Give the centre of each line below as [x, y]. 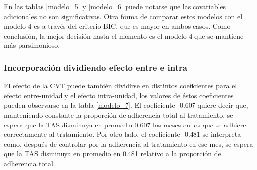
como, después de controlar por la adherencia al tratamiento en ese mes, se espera [128, 144]
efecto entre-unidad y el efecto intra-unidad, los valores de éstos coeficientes [119, 95]
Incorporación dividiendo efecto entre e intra [96, 67]
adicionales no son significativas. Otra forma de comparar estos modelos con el [123, 16]
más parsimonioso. [32, 45]
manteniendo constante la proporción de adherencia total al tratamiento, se [119, 114]
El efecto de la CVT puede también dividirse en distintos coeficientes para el [121, 86]
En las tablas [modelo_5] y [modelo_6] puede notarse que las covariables [115, 6]
